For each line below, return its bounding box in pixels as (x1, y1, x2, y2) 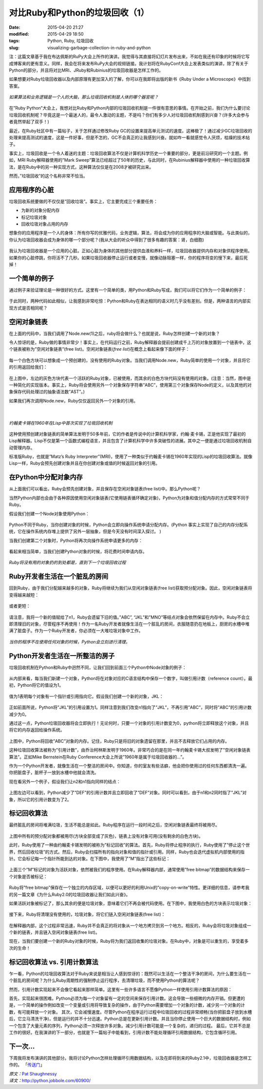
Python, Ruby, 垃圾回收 (47, 38, 94, 44)
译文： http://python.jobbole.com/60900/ (9, 1077, 91, 1083)
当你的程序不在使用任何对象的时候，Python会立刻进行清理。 (9, 638, 130, 645)
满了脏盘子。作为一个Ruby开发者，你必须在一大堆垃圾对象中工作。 (9, 628, 143, 634)
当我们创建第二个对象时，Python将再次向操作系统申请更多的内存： (9, 537, 143, 543)
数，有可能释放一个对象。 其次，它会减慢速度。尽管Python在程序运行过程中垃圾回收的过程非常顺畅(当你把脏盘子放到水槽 (9, 1009, 252, 1015)
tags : (9, 38, 20, 44)
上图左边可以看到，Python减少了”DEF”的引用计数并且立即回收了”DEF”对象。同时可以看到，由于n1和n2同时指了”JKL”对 (9, 789, 247, 796)
